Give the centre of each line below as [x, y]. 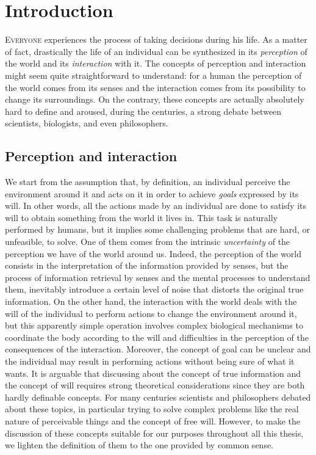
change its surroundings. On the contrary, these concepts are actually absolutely [155, 99]
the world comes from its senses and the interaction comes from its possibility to [155, 87]
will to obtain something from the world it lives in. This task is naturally [141, 217]
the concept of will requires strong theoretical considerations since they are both [155, 385]
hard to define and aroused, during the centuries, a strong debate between [143, 111]
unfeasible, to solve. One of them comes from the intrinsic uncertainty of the [148, 242]
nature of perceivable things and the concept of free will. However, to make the [153, 420]
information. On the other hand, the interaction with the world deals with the [151, 301]
